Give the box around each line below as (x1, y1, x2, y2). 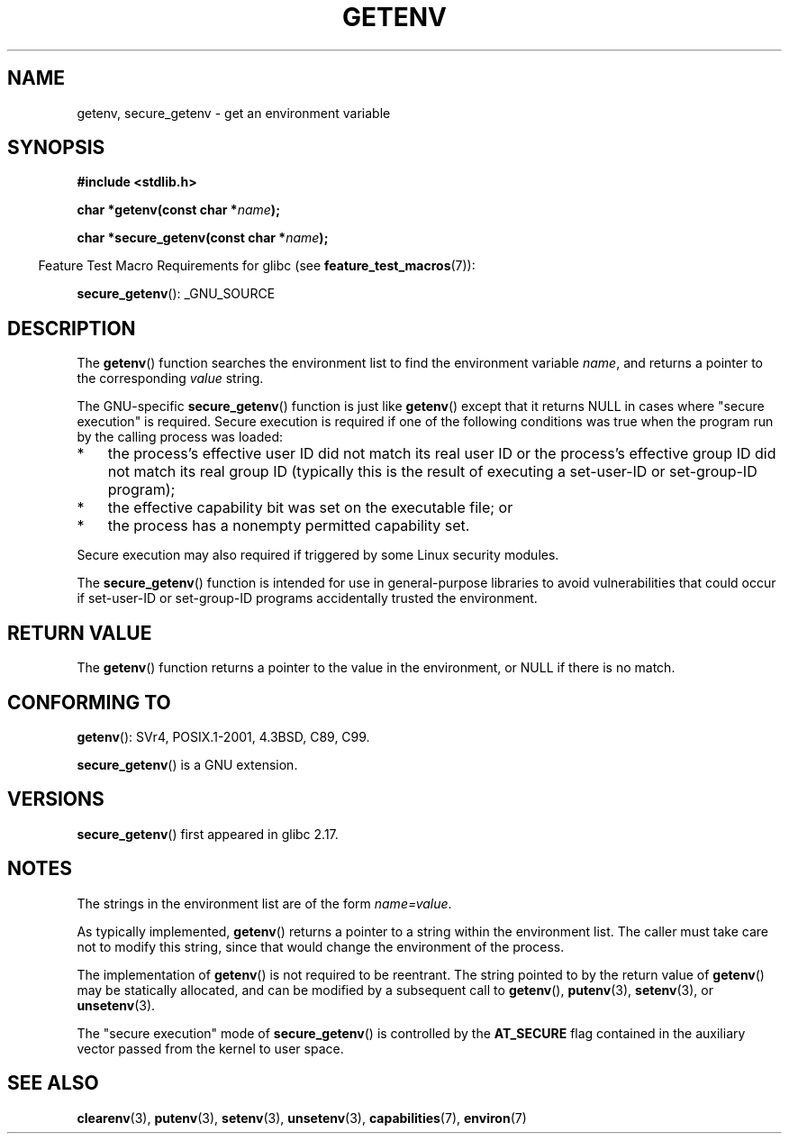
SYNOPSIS (7, 136, 105, 160)
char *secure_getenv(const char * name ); (77, 230, 329, 246)
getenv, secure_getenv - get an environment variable (77, 105, 391, 121)
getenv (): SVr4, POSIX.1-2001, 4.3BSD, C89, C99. (77, 728, 370, 744)
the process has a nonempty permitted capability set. (107, 516, 470, 535)
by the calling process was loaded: (77, 429, 284, 445)
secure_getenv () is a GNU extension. (77, 756, 298, 772)
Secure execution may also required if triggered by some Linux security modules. (77, 547, 559, 563)
